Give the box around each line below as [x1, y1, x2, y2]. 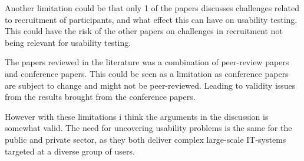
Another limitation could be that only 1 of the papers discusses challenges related [5, 2, 299, 14]
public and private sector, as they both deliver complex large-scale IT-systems [5, 133, 286, 145]
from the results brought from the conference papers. [5, 90, 196, 103]
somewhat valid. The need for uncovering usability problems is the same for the [5, 122, 292, 134]
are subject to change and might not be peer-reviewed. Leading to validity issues [5, 79, 296, 91]
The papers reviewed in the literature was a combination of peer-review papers [5, 56, 289, 68]
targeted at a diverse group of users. [5, 145, 135, 157]
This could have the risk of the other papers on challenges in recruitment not [5, 25, 283, 37]
